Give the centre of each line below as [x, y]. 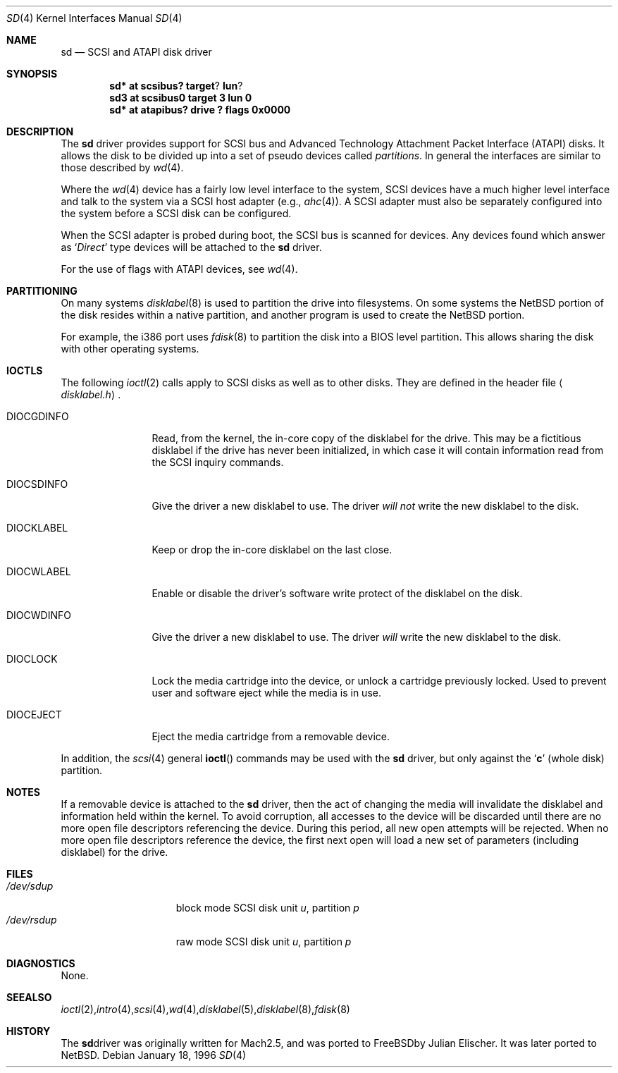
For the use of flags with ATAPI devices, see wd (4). [179, 269]
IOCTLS [25, 370]
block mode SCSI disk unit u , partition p [267, 908]
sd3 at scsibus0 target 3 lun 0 [181, 98]
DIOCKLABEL [37, 528]
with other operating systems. [130, 349]
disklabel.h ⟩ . [91, 394]
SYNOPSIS [32, 74]
